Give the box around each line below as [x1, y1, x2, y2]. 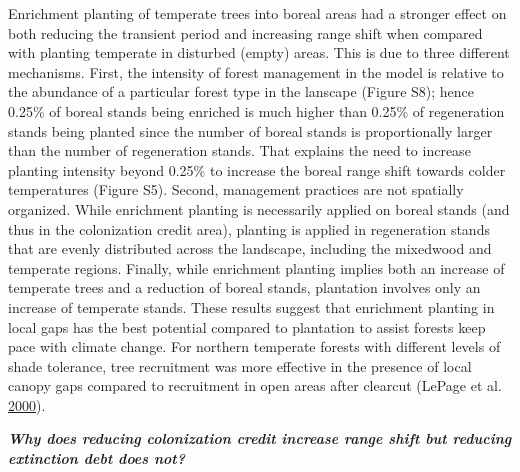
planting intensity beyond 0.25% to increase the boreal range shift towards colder [8, 159, 506, 180]
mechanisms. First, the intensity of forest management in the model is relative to [8, 61, 504, 82]
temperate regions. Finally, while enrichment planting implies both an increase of [8, 257, 505, 278]
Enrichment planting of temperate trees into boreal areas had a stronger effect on [8, 3, 507, 23]
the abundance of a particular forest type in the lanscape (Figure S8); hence [8, 81, 475, 102]
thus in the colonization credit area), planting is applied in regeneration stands [8, 218, 490, 239]
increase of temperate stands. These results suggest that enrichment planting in [8, 296, 495, 317]
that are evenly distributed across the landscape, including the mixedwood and [8, 238, 492, 259]
